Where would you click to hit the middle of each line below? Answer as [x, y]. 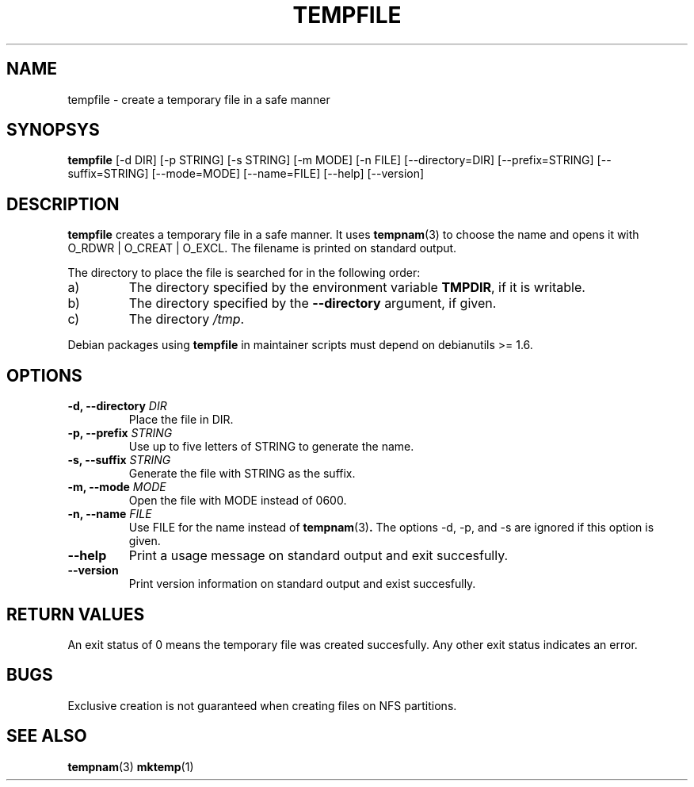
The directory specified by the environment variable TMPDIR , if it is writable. [357, 288]
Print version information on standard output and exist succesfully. [302, 584]
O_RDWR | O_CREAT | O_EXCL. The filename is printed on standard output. [262, 248]
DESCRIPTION [63, 204]
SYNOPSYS [53, 130]
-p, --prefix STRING [120, 433]
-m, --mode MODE [117, 487]
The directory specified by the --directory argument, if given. [313, 303]
